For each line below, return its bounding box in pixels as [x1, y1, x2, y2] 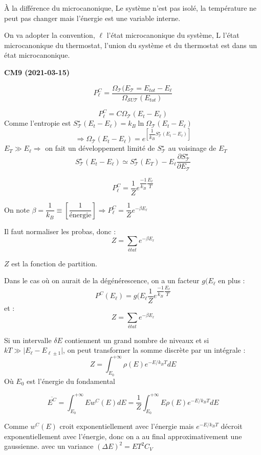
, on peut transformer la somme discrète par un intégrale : [63, 345, 246, 355]
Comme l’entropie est [4, 118, 71, 128]
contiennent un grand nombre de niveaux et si [64, 334, 209, 345]
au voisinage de [168, 143, 216, 153]
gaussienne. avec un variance [4, 441, 94, 451]
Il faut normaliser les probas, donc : [4, 225, 116, 236]
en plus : [218, 275, 245, 286]
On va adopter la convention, [4, 30, 95, 40]
